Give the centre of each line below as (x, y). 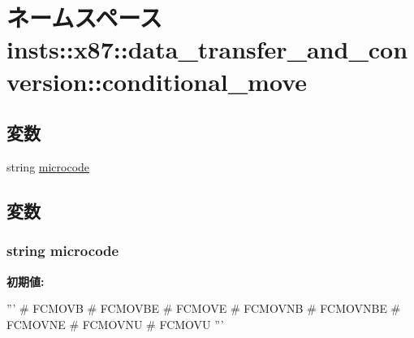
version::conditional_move (157, 81)
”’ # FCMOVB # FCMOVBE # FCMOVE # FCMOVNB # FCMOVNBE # (204, 308)
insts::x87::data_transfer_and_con (207, 49)
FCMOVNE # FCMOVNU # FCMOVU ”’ (115, 324)
